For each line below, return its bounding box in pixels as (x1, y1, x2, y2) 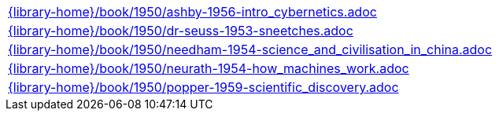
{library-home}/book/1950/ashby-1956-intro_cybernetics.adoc (8, 4, 377, 20)
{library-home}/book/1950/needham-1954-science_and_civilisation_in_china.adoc (8, 42, 493, 57)
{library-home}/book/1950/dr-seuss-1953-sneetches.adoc (8, 23, 353, 38)
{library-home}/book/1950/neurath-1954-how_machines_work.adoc (8, 60, 409, 76)
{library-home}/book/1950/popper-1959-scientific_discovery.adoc (8, 79, 399, 95)
